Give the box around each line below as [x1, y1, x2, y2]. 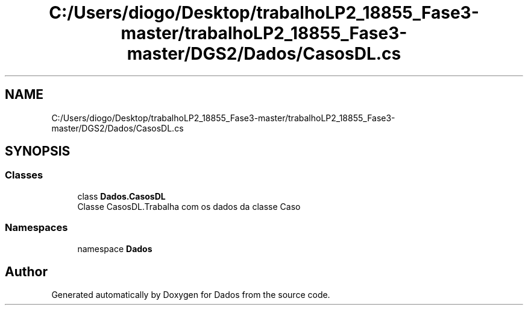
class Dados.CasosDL [77, 191, 166, 201]
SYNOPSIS [5, 144, 71, 159]
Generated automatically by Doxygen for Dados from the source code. [51, 289, 330, 300]
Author [5, 264, 48, 279]
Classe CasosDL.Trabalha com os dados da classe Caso [77, 201, 301, 212]
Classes [5, 169, 43, 182]
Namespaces [5, 221, 68, 234]
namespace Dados [77, 243, 152, 254]
